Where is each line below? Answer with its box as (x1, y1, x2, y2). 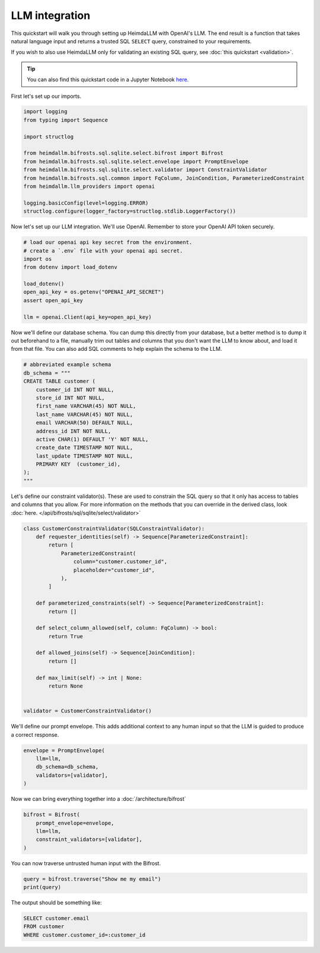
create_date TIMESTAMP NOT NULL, (36, 444, 133, 451)
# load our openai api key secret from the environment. (23, 239, 193, 246)
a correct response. (11, 731, 59, 738)
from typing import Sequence (23, 116, 108, 123)
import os (23, 255, 52, 262)
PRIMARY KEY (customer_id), (36, 461, 121, 468)
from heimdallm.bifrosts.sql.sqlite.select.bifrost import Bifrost (23, 150, 224, 156)
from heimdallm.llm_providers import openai (23, 183, 155, 190)
